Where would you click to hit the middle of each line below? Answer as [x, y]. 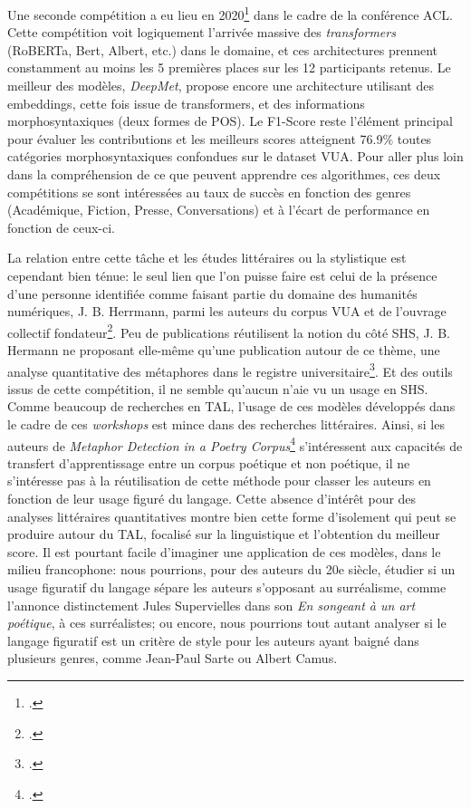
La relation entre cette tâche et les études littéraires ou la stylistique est [207, 258]
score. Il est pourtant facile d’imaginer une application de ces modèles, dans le [224, 551]
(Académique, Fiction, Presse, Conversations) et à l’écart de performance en [219, 210]
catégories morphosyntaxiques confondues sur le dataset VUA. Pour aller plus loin [235, 156]
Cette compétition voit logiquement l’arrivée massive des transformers [202, 32]
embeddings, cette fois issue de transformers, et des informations [186, 103]
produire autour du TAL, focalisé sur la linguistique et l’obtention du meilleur [224, 534]
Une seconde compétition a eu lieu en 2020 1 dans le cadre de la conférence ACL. [230, 13]
